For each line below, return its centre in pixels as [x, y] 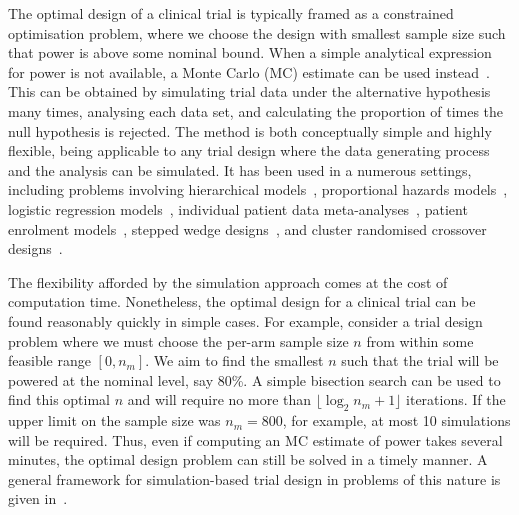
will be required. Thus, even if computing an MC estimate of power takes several [255, 439]
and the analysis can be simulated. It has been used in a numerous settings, [240, 169]
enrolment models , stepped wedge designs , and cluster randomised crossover [247, 228]
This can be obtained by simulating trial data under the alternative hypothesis [249, 91]
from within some [420, 340]
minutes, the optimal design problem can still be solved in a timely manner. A [248, 459]
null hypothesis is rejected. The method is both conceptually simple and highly [250, 130]
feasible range [49, 360]
